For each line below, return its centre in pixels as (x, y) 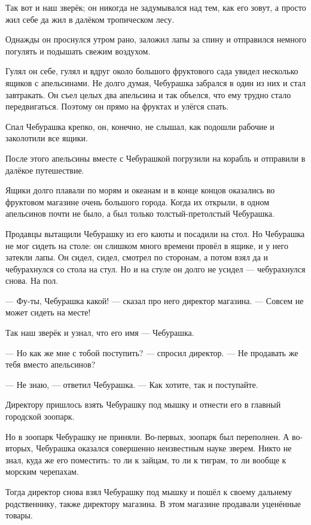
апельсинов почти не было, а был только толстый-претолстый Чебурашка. (140, 213)
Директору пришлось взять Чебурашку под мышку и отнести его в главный (143, 404)
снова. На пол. (32, 280)
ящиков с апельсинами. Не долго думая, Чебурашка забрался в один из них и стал (156, 82)
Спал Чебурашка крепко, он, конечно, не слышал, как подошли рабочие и (140, 126)
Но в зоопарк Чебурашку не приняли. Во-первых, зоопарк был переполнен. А (147, 436)
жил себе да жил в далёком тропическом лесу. (90, 19)
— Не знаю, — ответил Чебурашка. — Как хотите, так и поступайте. (132, 384)
